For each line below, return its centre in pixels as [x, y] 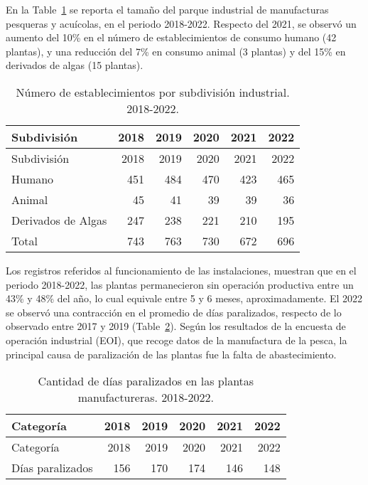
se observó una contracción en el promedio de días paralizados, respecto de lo [174, 312]
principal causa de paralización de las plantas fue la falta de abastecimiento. [171, 354]
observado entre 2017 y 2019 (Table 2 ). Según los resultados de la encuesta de [176, 326]
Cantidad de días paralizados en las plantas [146, 381]
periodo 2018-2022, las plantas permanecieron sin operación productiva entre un [180, 284]
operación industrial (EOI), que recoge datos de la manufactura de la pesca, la [177, 340]
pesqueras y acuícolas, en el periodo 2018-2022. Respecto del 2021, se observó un [181, 23]
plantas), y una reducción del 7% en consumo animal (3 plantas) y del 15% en [176, 51]
